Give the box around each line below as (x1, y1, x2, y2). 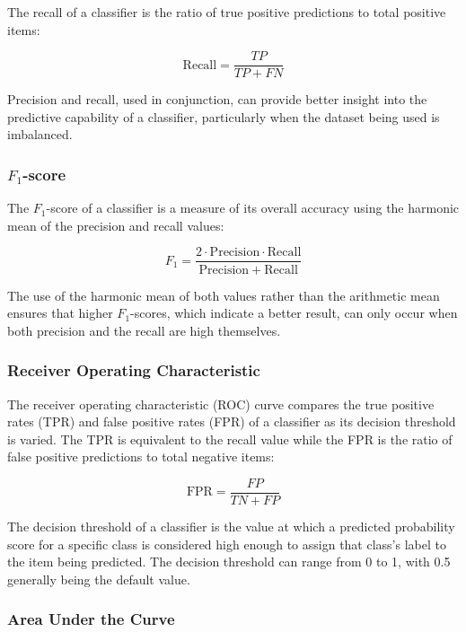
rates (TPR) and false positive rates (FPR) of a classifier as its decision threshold (7, 412, 456, 431)
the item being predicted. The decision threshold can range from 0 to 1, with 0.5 (7, 552, 451, 571)
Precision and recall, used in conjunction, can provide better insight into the (7, 90, 427, 109)
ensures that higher (7, 303, 113, 322)
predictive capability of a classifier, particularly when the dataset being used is (7, 107, 440, 126)
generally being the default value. (7, 569, 190, 588)
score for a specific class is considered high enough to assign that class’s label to (7, 534, 446, 553)
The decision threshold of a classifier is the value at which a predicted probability (7, 516, 455, 535)
